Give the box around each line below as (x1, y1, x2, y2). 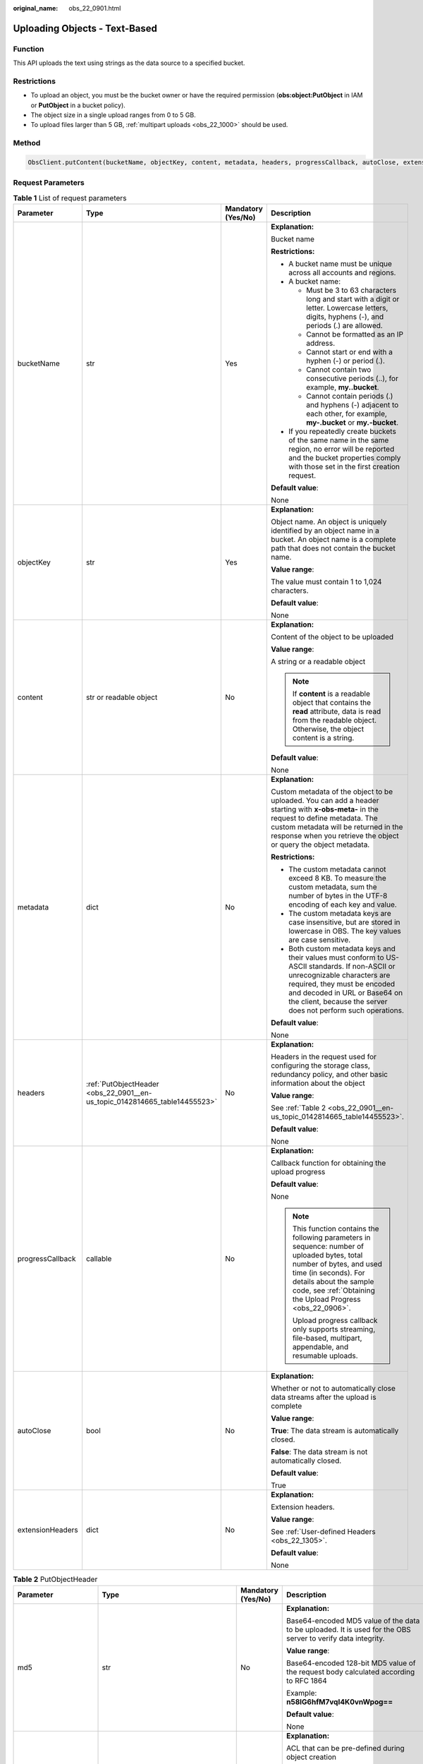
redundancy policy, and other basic (270, 1070, 388, 1080)
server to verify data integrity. (286, 1633, 385, 1643)
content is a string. (292, 733, 355, 743)
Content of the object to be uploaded (270, 632, 394, 642)
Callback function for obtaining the (270, 1158, 386, 1168)
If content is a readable (292, 689, 370, 699)
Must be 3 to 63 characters (305, 286, 397, 296)
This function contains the (292, 1224, 379, 1234)
